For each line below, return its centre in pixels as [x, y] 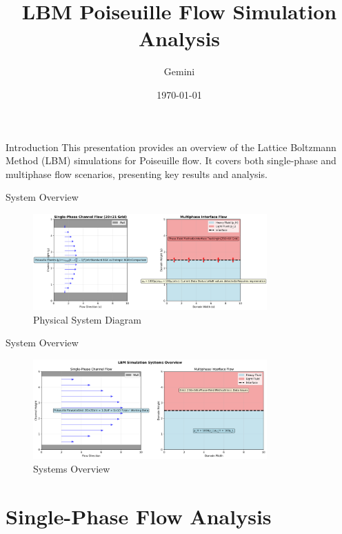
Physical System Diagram [87, 319]
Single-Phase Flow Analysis [139, 516]
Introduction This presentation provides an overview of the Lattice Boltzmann [171, 147]
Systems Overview [72, 468]
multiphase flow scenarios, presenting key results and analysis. [137, 174]
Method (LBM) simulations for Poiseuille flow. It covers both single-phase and [171, 160]
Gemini [179, 71]
